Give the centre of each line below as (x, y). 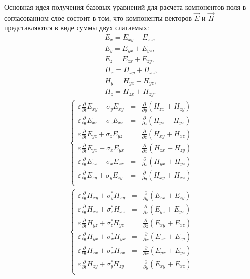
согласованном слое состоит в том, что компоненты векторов (98, 18)
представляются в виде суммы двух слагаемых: (77, 28)
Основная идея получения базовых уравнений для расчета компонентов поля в (125, 7)
